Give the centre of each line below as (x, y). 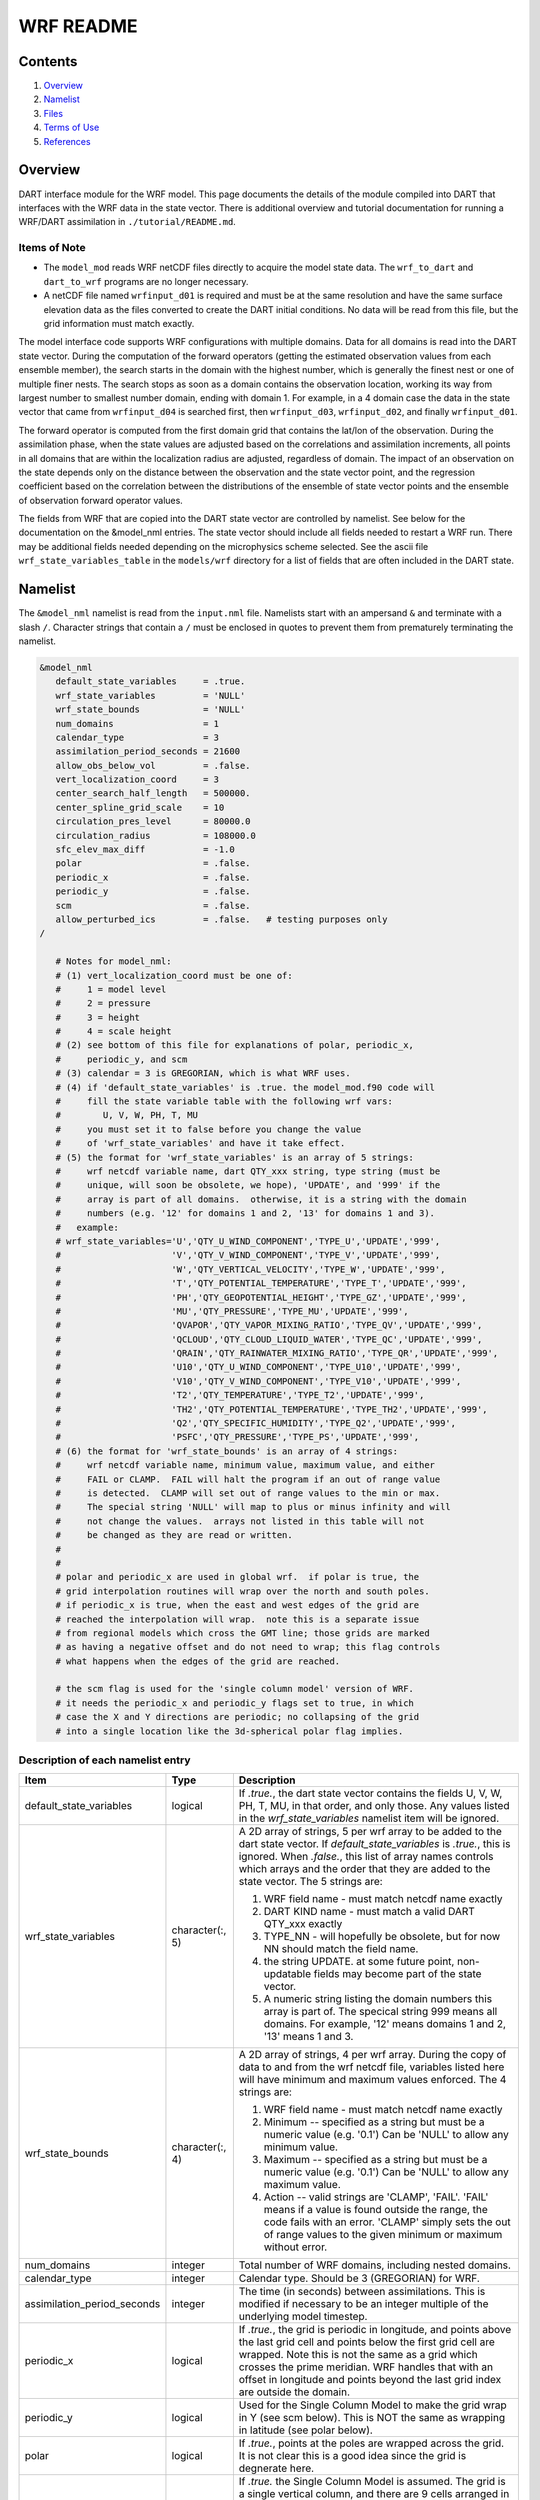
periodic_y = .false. (153, 891)
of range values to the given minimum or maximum (383, 2235)
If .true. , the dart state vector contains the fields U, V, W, (370, 1793)
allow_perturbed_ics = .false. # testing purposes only (221, 919)
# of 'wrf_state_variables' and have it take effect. (200, 1143)
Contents (48, 61)
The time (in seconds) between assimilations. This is (362, 2292)
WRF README (78, 26)
